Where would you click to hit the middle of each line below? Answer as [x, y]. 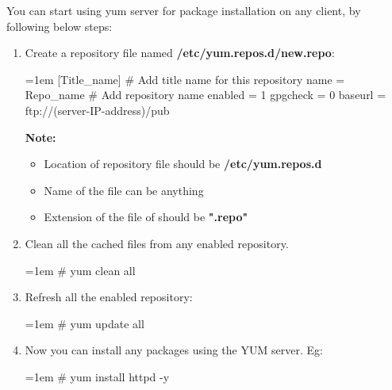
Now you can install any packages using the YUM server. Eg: [174, 350]
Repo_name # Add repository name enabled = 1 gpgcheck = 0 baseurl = [206, 95]
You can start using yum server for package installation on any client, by [184, 10]
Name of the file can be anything [124, 190]
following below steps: [60, 26]
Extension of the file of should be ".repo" [146, 217]
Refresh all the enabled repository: [109, 297]
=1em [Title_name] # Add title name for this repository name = [185, 79]
